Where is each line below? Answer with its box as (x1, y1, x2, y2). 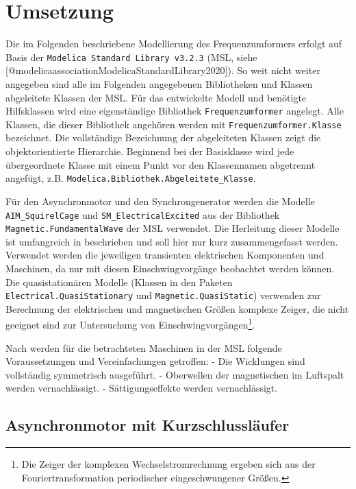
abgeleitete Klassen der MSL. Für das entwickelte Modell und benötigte (5, 90, 307, 104)
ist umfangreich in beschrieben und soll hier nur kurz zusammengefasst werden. (5, 234, 338, 248)
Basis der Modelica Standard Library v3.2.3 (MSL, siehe (5, 49, 257, 64)
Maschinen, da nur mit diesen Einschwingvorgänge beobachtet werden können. (5, 261, 335, 275)
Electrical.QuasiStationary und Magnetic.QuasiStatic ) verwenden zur (5, 288, 321, 302)
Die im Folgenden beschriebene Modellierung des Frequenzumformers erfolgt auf (5, 36, 342, 51)
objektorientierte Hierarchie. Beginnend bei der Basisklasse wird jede (5, 144, 294, 158)
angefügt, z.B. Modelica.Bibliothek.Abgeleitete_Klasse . (5, 171, 256, 185)
